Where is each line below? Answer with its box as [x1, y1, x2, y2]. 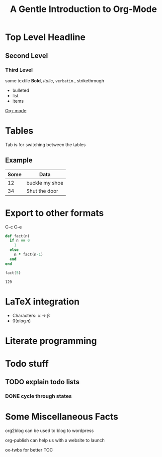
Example [5, 156, 33, 165]
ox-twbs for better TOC [5, 447, 53, 453]
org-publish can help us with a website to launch [5, 438, 105, 444]
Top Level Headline [5, 31, 86, 43]
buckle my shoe [26, 179, 64, 186]
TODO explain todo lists [5, 378, 80, 386]
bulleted [12, 87, 29, 93]
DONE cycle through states [5, 393, 72, 400]
